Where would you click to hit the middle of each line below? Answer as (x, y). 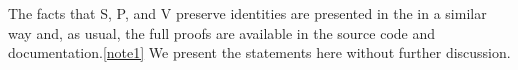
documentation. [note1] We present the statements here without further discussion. (259, 52)
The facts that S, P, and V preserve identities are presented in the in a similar (247, 13)
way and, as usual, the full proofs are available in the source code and (222, 32)
